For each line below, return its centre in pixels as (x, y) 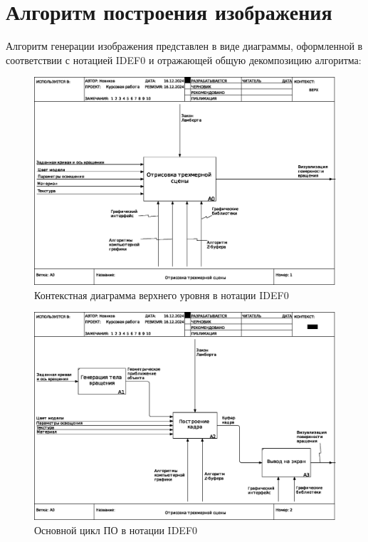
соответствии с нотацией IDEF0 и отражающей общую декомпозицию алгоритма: (184, 59)
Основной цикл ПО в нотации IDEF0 (116, 530)
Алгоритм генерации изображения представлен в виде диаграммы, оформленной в (184, 46)
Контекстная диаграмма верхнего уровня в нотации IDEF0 (162, 295)
